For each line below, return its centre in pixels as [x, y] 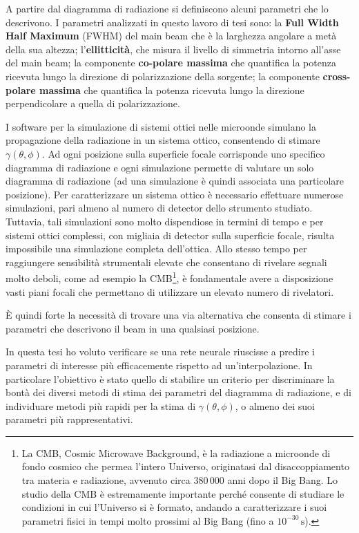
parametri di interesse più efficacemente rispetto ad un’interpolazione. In [159, 365]
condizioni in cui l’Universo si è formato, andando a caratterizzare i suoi [174, 507]
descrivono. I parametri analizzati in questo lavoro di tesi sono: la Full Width [172, 22]
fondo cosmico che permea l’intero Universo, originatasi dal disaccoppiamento [185, 466]
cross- [337, 76]
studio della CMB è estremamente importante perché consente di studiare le [183, 493]
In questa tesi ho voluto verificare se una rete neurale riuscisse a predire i [160, 352]
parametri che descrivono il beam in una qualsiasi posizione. [133, 328]
